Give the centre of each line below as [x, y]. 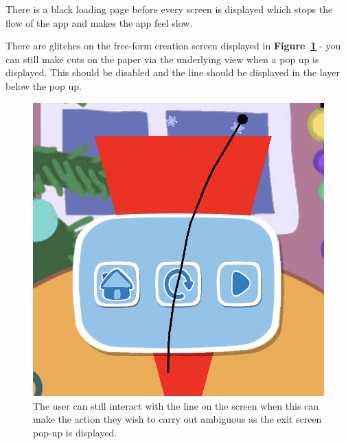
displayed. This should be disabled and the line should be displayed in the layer [173, 72]
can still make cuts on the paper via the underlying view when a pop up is [162, 59]
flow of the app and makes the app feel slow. [99, 22]
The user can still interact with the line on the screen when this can [176, 405]
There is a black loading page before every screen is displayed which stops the [169, 9]
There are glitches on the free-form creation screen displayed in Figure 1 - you [173, 46]
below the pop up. [44, 85]
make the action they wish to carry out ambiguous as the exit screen [177, 419]
